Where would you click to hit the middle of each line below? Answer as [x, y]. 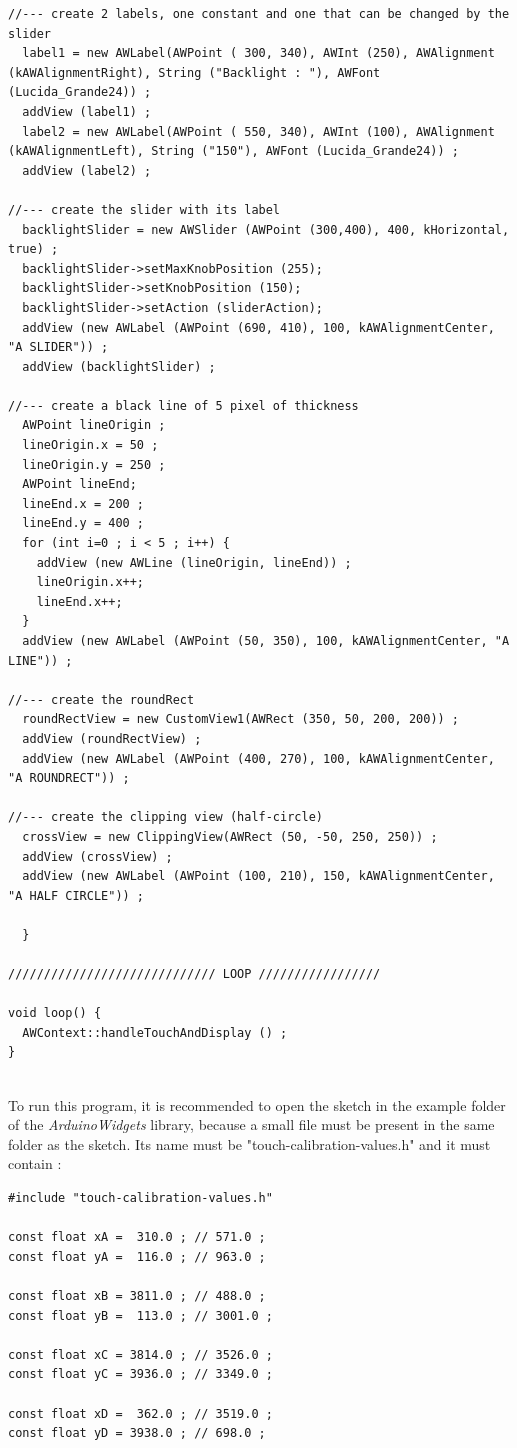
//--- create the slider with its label [144, 209]
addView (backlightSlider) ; [119, 366]
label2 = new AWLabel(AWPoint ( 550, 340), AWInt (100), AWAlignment [258, 131]
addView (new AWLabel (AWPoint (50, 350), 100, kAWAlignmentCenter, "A [266, 641]
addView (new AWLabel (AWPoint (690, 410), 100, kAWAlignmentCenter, [258, 327]
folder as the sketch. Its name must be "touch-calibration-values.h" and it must [249, 1143]
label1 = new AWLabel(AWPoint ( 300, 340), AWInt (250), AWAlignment [258, 53]
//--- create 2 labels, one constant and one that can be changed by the [259, 14]
